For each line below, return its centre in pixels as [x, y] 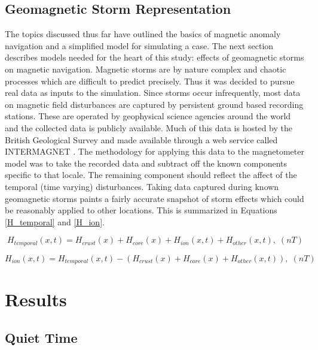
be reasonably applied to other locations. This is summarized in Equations [141, 210]
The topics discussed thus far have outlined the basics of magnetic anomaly [143, 34]
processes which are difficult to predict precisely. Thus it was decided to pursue [150, 81]
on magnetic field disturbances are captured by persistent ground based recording [154, 104]
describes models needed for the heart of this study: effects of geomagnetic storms [155, 57]
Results [36, 299]
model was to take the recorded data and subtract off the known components [146, 163]
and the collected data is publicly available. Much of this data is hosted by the [149, 127]
